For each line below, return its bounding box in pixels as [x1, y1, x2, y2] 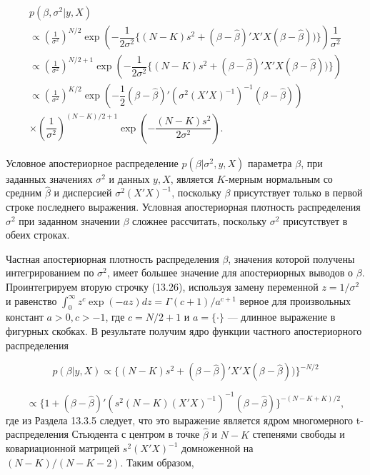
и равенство [6, 293, 57, 308]
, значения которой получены [228, 251, 355, 266]
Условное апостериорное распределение [6, 155, 179, 170]
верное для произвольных [239, 293, 351, 308]
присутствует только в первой [234, 185, 363, 200]
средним [6, 185, 42, 200]
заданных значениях [6, 171, 93, 186]
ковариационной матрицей [6, 441, 120, 456]
